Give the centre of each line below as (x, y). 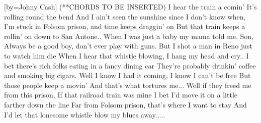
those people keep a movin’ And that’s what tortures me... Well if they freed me (128, 85)
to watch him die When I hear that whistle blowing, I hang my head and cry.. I (126, 55)
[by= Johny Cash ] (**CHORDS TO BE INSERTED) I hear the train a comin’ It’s (130, 6)
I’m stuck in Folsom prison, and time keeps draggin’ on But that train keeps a (125, 26)
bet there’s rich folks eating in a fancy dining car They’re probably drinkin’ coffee (130, 65)
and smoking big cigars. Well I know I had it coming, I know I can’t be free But (127, 75)
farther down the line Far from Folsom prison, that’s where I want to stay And (125, 104)
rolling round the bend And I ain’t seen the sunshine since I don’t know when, (125, 16)
